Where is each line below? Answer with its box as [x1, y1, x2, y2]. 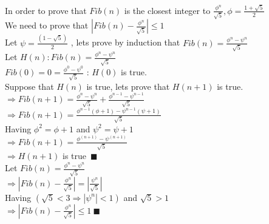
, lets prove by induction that [70, 36, 180, 49]
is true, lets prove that [86, 80, 170, 92]
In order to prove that [5, 4, 87, 16]
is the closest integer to [124, 4, 211, 16]
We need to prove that [5, 19, 89, 32]
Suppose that [5, 80, 54, 92]
